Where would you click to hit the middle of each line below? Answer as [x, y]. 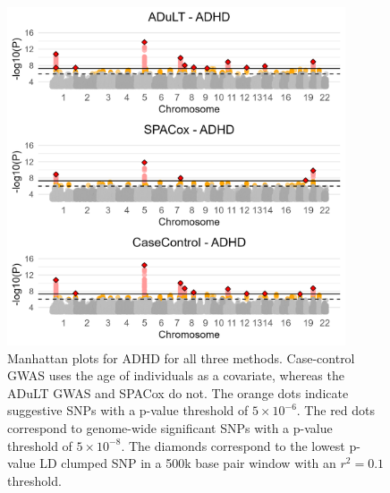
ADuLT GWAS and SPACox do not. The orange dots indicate [178, 392]
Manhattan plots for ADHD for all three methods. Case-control [181, 357]
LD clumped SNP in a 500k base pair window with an [188, 463]
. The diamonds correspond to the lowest [233, 445]
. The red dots [336, 410]
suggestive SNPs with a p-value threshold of [128, 410]
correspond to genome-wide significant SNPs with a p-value [170, 427]
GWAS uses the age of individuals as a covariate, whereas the [176, 375]
